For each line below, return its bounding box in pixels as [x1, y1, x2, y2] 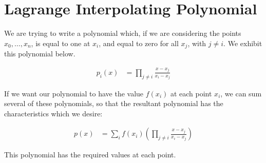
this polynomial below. [4, 48, 75, 59]
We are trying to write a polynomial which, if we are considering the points [4, 28, 241, 38]
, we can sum [220, 88, 262, 98]
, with [187, 37, 206, 48]
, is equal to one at [31, 37, 90, 48]
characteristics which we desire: [4, 108, 103, 118]
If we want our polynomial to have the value [4, 88, 144, 98]
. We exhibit [223, 37, 262, 48]
